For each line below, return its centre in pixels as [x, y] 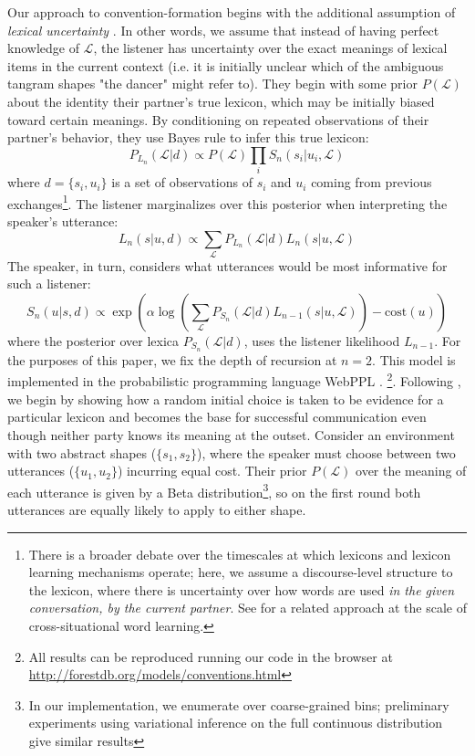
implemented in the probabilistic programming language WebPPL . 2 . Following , [234, 380]
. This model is [414, 359]
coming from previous [372, 182]
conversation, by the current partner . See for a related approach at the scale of [248, 608]
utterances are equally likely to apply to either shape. [157, 509]
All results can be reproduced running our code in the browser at [211, 656]
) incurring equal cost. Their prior [212, 471]
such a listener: [49, 283]
